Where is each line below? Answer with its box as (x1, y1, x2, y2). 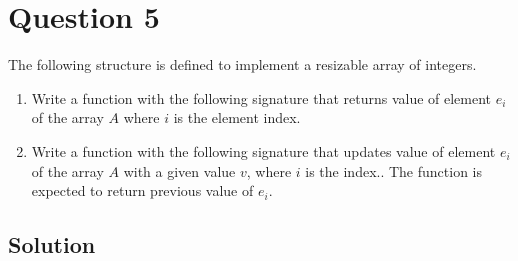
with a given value (123, 160, 236, 181)
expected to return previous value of (31, 180, 254, 201)
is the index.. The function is (305, 160, 482, 181)
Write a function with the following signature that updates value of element (31, 140, 496, 161)
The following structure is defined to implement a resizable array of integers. (8, 54, 477, 75)
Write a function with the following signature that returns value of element (31, 87, 492, 108)
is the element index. (173, 107, 301, 128)
